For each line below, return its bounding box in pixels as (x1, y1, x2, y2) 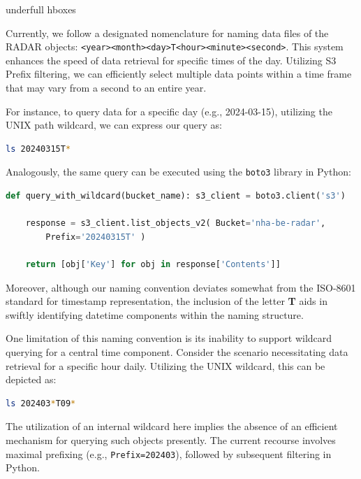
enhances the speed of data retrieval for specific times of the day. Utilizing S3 (6, 52, 337, 67)
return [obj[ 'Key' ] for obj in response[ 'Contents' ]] (25, 259, 281, 270)
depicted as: (6, 372, 57, 387)
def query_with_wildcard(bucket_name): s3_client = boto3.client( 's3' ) (6, 191, 346, 201)
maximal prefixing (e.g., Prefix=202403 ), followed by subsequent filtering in (6, 446, 332, 461)
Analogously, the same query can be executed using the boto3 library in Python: (6, 164, 351, 179)
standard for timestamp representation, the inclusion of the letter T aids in (6, 294, 327, 308)
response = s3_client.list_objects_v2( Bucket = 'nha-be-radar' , (25, 218, 326, 229)
